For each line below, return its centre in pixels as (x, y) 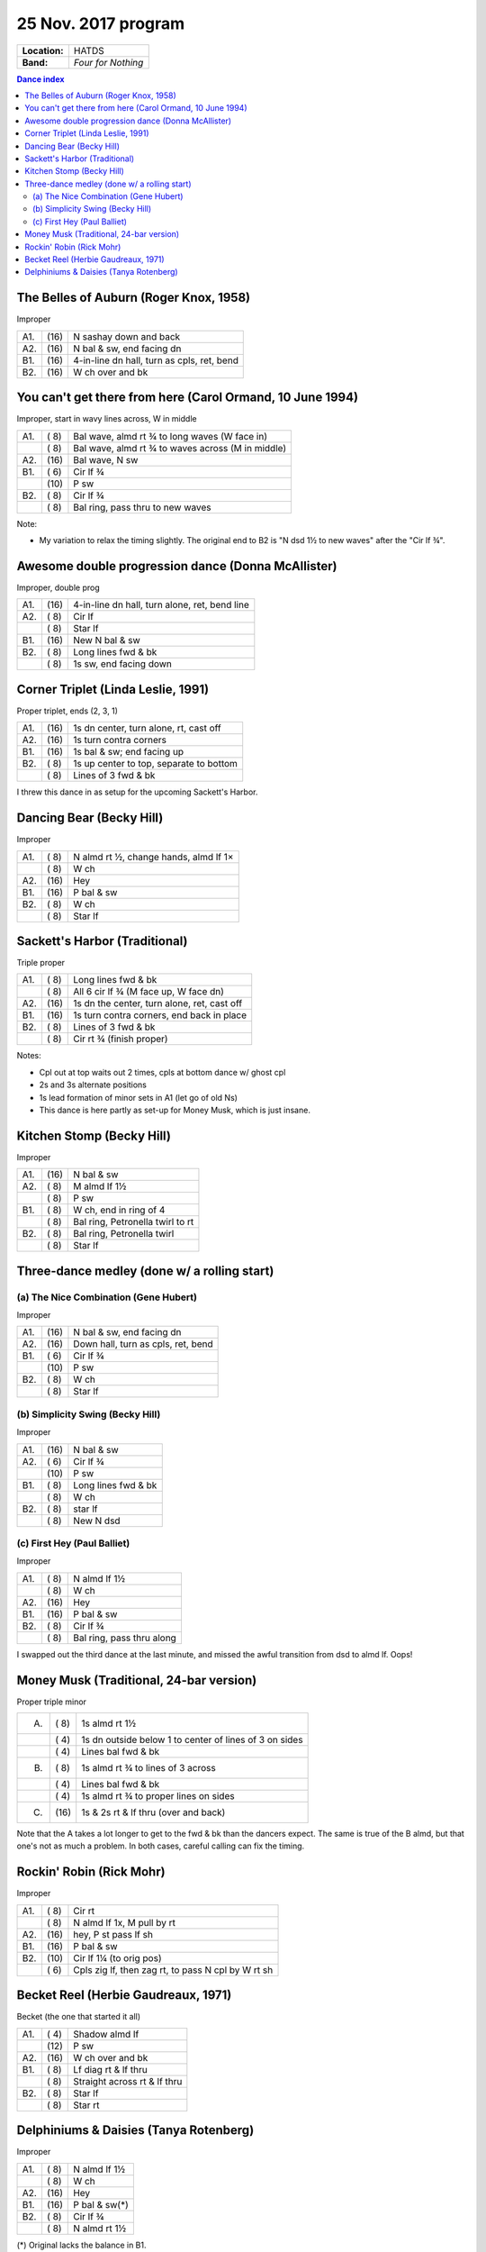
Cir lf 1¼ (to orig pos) (117, 1957)
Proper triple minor (52, 1702)
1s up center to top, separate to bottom (156, 764)
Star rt (86, 2105)
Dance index (40, 79)
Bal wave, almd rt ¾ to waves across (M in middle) (180, 448)
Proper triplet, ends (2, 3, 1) (67, 711)
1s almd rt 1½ (109, 1723)
